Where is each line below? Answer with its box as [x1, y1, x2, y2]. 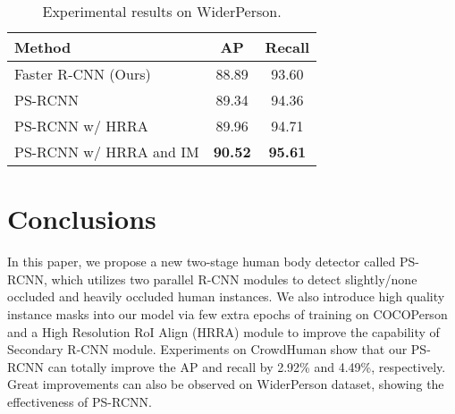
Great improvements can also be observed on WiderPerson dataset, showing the [7, 375, 444, 393]
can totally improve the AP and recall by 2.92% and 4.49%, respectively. [47, 357, 446, 376]
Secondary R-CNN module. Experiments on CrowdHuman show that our [7, 340, 408, 359]
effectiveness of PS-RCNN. [7, 392, 152, 410]
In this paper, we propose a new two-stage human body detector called [7, 252, 396, 271]
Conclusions [7, 200, 156, 237]
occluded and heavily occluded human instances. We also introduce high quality [7, 287, 445, 306]
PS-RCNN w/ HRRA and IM [14, 141, 199, 162]
